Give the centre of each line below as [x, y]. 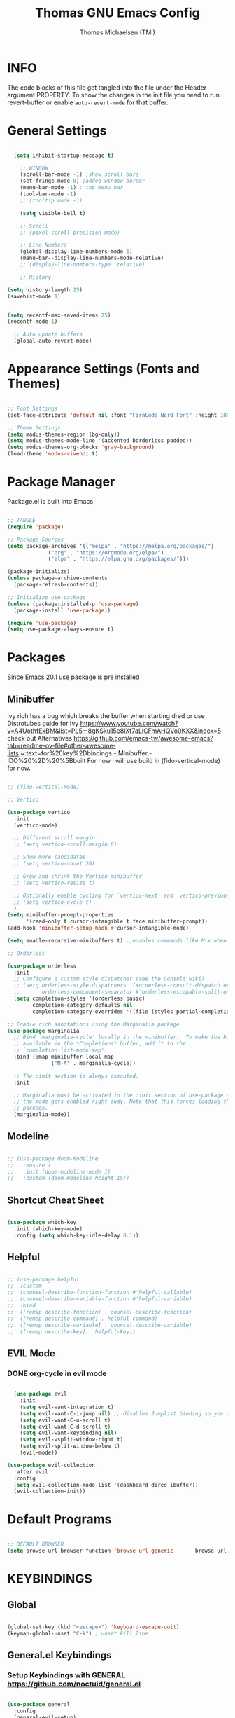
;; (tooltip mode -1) [51, 200]
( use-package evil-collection [51, 1465]
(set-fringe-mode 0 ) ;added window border [83, 181]
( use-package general [39, 1705]
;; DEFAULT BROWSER [36, 1544]
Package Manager [61, 482]
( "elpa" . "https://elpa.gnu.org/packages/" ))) [119, 559]
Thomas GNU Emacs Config [117, 13]
